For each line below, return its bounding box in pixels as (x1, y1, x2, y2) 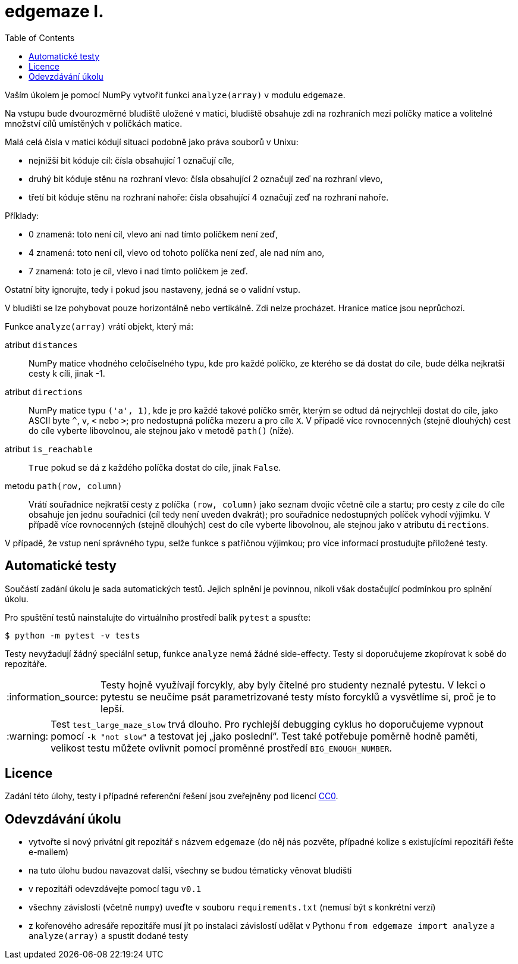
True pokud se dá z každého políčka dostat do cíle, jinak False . (29, 462, 281, 472)
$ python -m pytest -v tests (5, 630, 140, 640)
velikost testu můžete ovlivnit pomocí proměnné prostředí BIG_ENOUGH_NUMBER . (51, 741, 393, 754)
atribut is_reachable (5, 443, 93, 454)
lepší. (101, 702, 124, 715)
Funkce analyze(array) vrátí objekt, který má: (5, 321, 194, 331)
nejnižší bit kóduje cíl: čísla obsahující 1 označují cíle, (29, 155, 234, 165)
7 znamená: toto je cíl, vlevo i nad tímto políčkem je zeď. (29, 265, 248, 276)
